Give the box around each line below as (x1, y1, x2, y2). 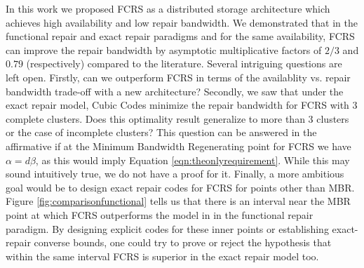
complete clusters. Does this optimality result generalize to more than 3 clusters (6, 111, 349, 126)
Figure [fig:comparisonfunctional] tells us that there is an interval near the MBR (6, 194, 351, 208)
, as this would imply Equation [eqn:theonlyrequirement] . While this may (35, 152, 350, 167)
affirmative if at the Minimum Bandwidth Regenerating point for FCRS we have (6, 138, 351, 153)
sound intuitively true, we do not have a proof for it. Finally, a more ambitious (6, 166, 344, 181)
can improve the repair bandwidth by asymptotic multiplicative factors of (6, 42, 322, 57)
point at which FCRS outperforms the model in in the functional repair (6, 207, 314, 222)
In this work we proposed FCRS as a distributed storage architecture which (6, 1, 330, 15)
